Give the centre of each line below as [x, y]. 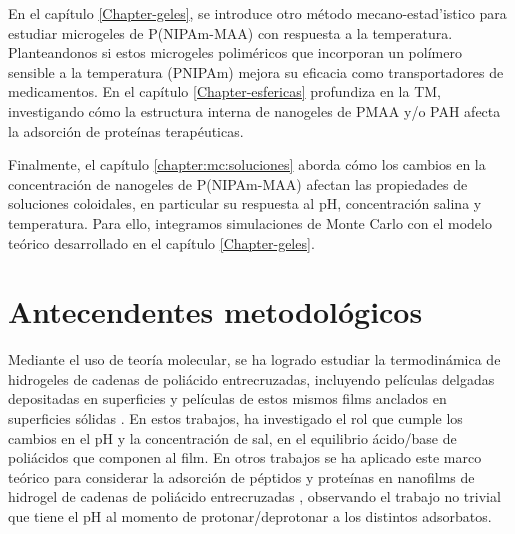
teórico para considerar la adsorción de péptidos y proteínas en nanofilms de [241, 476]
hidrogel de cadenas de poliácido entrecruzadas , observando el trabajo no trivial [254, 496]
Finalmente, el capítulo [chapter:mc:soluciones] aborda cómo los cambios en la [247, 164]
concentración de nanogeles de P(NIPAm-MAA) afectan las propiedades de [238, 183]
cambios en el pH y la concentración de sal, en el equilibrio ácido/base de [232, 437]
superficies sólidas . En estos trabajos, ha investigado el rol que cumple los [235, 418]
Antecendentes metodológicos [215, 311]
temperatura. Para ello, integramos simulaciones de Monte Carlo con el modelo [250, 222]
